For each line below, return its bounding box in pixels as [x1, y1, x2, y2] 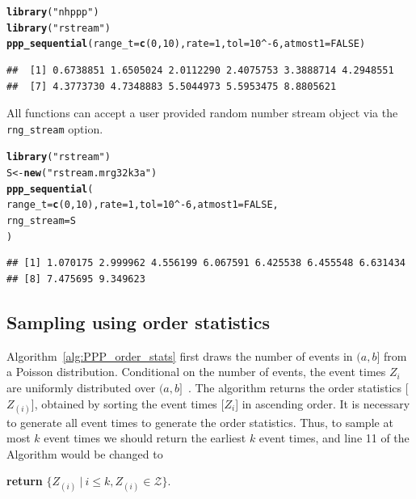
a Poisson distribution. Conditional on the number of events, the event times [6, 363, 386, 380]
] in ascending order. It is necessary [235, 395, 410, 412]
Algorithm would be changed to [6, 445, 163, 462]
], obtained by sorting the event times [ [31, 395, 225, 412]
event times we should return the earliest [44, 429, 246, 446]
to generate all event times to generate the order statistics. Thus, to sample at [6, 413, 393, 430]
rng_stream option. [6, 120, 103, 137]
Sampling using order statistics [6, 309, 270, 334]
